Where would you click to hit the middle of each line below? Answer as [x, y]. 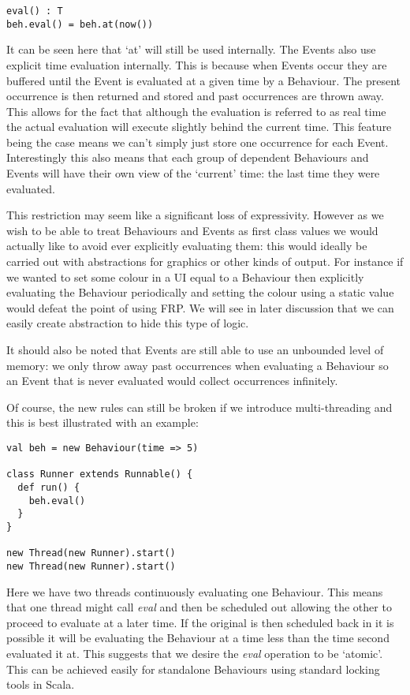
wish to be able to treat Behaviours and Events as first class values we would [192, 230]
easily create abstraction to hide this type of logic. [128, 323]
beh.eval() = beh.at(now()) [80, 24]
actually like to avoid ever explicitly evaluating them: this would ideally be [187, 246]
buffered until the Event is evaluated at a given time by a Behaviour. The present [203, 80]
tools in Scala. [41, 684]
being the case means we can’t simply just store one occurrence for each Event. [198, 142]
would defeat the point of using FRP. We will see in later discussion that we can [200, 307]
